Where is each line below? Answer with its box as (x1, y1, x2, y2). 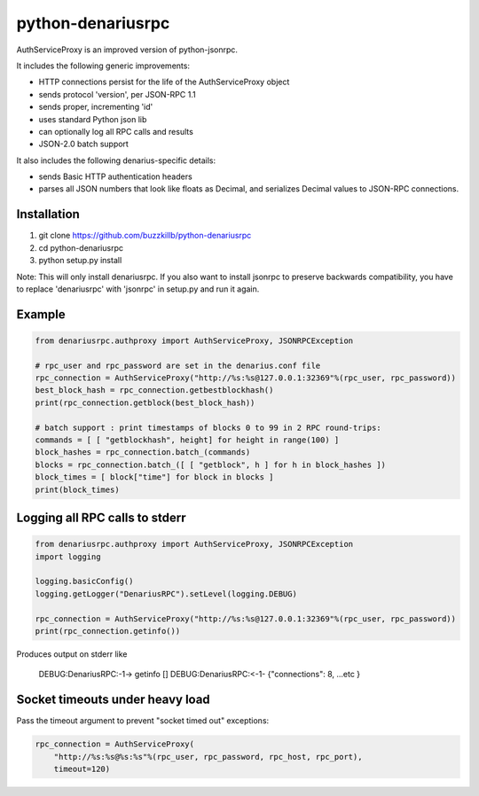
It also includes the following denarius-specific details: (16, 155, 216, 166)
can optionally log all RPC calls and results (38, 126, 194, 137)
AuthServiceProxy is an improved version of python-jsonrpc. (16, 44, 239, 55)
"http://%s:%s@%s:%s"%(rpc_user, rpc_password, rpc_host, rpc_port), (53, 752, 363, 761)
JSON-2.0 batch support (38, 138, 129, 150)
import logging (35, 551, 101, 562)
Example (16, 307, 66, 322)
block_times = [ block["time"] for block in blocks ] (35, 472, 274, 482)
